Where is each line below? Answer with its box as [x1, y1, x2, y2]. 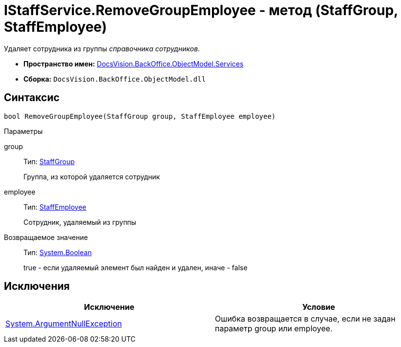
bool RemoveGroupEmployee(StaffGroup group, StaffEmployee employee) [4, 112, 276, 120]
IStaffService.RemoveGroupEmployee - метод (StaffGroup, [4, 2, 398, 19]
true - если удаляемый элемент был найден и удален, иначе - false [23, 263, 248, 272]
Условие [302, 302, 335, 312]
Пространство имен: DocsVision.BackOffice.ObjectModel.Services [23, 59, 244, 68]
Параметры [4, 127, 43, 135]
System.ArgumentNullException [5, 319, 122, 329]
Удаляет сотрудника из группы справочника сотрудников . [4, 44, 200, 53]
